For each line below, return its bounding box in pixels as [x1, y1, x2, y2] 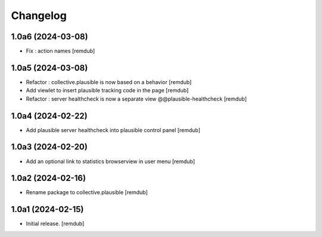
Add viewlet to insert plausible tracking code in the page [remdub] [26, 87, 189, 94]
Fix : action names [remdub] [26, 48, 95, 55]
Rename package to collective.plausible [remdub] [26, 189, 148, 196]
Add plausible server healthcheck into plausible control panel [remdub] [26, 126, 201, 133]
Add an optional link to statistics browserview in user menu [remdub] [26, 158, 195, 165]
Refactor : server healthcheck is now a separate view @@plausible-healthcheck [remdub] [26, 95, 247, 102]
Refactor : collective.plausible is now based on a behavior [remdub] [26, 78, 192, 86]
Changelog [11, 9, 67, 22]
